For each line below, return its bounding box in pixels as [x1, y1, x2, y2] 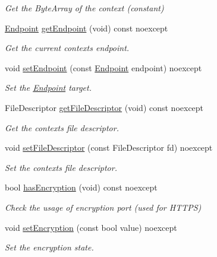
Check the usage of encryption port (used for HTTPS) [5, 201, 202, 213]
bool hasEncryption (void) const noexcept [5, 181, 158, 193]
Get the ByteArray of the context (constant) [5, 2, 164, 14]
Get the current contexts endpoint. [5, 42, 130, 54]
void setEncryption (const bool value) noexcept [5, 221, 177, 233]
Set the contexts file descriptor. [5, 161, 117, 173]
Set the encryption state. [5, 241, 94, 253]
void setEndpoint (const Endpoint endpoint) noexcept [5, 61, 202, 74]
